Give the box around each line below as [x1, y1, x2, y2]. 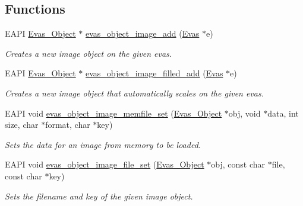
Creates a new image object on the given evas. [5, 47, 172, 59]
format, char [45, 118, 90, 131]
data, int [267, 107, 299, 119]
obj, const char [211, 158, 266, 170]
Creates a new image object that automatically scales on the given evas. [5, 86, 264, 99]
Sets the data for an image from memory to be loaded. [5, 138, 201, 150]
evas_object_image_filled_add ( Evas [86, 67, 223, 79]
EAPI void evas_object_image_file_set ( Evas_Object [5, 158, 204, 170]
